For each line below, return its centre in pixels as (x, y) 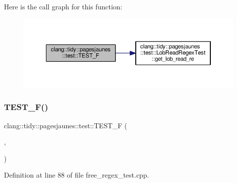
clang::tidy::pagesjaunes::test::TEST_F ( (66, 125)
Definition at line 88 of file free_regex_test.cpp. (77, 175)
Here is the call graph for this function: (63, 6)
